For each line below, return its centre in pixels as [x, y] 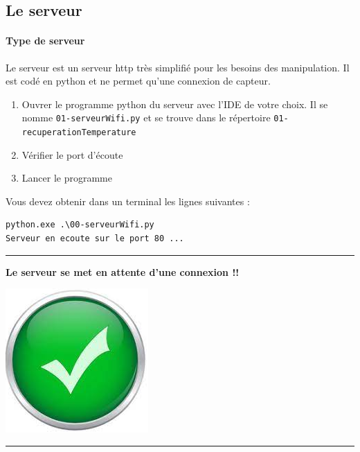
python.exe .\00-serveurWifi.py [80, 225]
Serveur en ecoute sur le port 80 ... [95, 239]
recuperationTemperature [79, 133]
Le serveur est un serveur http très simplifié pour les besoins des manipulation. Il [178, 67]
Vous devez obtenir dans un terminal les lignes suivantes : [128, 201]
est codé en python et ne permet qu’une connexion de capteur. [138, 81]
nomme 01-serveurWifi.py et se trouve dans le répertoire [146, 118]
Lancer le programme [67, 178]
